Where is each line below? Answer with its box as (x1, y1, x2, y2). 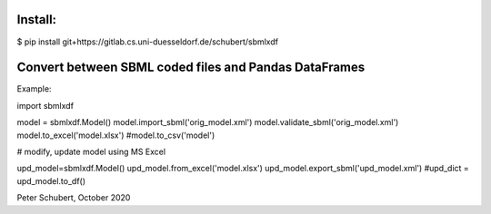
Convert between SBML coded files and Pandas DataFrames (16, 60, 366, 75)
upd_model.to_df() (16, 175, 86, 186)
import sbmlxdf (16, 100, 75, 111)
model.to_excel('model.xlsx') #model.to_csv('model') (16, 130, 215, 141)
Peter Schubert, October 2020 (16, 192, 131, 203)
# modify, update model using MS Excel (16, 146, 166, 157)
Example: (16, 83, 52, 94)
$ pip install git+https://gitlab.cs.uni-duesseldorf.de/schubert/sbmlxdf (16, 36, 279, 47)
